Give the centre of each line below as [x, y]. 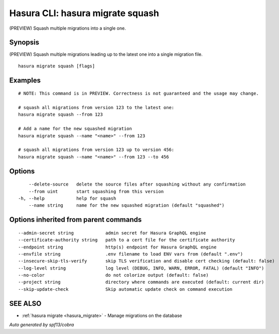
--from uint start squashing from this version [96, 191]
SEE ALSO [25, 304]
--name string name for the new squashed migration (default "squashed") [126, 205]
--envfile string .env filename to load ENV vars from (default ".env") [131, 254]
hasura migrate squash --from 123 [60, 115]
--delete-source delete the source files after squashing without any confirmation [137, 184]
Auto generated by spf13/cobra [42, 325]
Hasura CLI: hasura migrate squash [84, 13]
